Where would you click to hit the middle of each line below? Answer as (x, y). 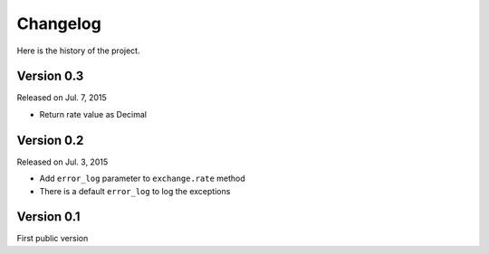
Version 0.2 (50, 140)
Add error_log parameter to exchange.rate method (143, 179)
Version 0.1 (48, 217)
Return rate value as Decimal (93, 114)
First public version (53, 239)
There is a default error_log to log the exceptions (135, 191)
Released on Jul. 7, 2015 (62, 98)
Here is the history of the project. (78, 51)
